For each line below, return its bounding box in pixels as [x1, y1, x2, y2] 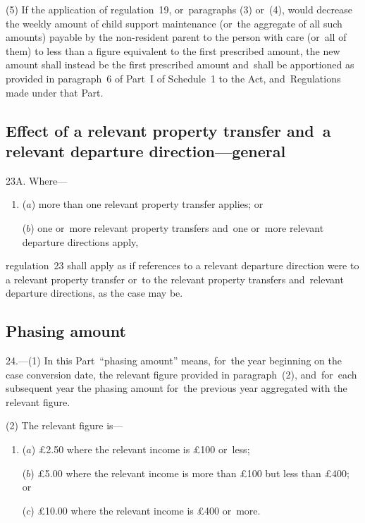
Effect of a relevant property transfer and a [6, 119, 331, 141]
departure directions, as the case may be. [6, 285, 183, 300]
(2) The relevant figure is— [6, 418, 123, 433]
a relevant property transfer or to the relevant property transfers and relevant [6, 271, 344, 286]
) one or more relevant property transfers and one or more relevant [30, 220, 324, 235]
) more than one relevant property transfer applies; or [31, 197, 264, 211]
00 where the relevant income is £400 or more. [57, 503, 261, 517]
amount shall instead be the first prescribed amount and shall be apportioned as [6, 57, 354, 72]
